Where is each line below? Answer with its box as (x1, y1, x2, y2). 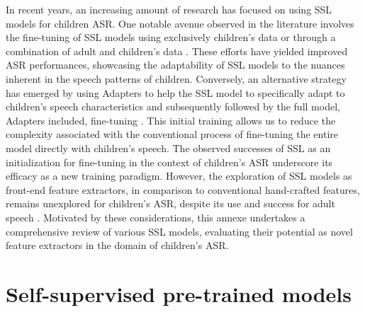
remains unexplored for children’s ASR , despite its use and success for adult (6, 196, 335, 211)
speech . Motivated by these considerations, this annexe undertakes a (6, 209, 305, 224)
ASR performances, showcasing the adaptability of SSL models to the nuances (6, 57, 345, 72)
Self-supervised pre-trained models (6, 279, 352, 308)
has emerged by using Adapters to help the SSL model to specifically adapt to (6, 85, 345, 100)
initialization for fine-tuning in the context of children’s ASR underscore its (6, 154, 333, 169)
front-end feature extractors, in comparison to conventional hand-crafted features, (6, 182, 360, 197)
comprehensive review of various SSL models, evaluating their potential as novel (6, 224, 353, 238)
